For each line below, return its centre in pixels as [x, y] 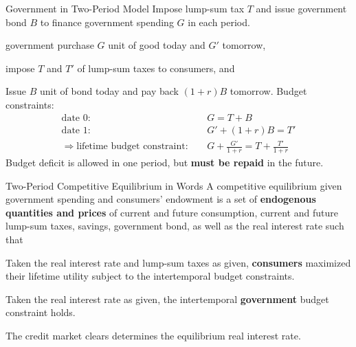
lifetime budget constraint [131, 147]
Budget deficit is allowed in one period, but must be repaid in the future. [165, 162]
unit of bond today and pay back [109, 91]
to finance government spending [107, 22]
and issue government [301, 8]
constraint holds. [41, 312]
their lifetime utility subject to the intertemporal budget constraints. [150, 276]
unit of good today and [157, 45]
